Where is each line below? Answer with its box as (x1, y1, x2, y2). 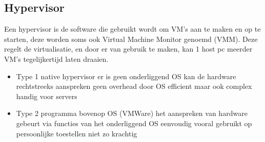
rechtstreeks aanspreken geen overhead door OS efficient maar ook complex (16, 81, 252, 91)
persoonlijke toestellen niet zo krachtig (16, 128, 137, 138)
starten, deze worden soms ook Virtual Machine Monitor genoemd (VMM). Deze (4, 33, 258, 44)
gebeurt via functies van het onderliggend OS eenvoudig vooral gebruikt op (16, 117, 252, 128)
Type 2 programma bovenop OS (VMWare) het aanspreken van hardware (16, 108, 248, 119)
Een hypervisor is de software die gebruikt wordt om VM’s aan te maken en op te (4, 23, 261, 34)
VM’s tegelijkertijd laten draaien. (4, 53, 109, 64)
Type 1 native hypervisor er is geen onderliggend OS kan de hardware (16, 70, 236, 81)
